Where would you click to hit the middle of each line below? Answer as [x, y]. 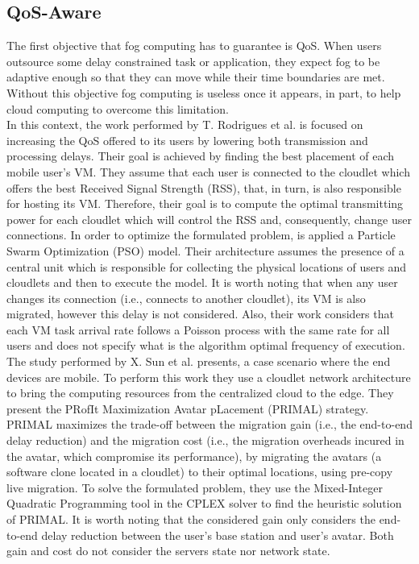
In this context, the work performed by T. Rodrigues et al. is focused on [185, 124]
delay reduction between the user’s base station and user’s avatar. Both [218, 535]
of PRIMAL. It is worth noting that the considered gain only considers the [191, 519]
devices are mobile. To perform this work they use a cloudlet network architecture [209, 377]
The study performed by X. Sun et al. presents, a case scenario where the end [199, 361]
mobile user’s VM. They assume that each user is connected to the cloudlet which [208, 171]
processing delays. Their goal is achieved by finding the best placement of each [201, 156]
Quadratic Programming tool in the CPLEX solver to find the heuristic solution [204, 503]
